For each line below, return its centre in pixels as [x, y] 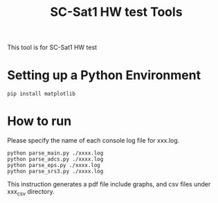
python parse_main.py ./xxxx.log [55, 153]
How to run [39, 121]
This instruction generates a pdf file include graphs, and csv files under [109, 184]
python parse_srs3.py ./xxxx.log [55, 171]
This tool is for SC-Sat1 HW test [52, 47]
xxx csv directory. [31, 193]
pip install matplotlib [42, 94]
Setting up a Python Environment [104, 75]
